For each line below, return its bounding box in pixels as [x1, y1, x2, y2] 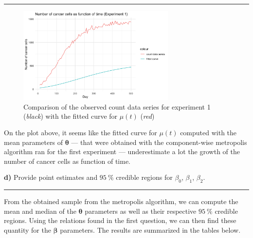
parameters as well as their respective [85, 206, 197, 216]
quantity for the [4, 224, 51, 235]
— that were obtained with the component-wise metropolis [71, 137, 247, 147]
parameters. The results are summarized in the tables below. [60, 224, 241, 235]
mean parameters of [4, 137, 63, 147]
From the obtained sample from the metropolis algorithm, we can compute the [4, 196, 238, 206]
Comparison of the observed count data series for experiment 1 [23, 101, 211, 111]
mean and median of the [4, 206, 76, 216]
